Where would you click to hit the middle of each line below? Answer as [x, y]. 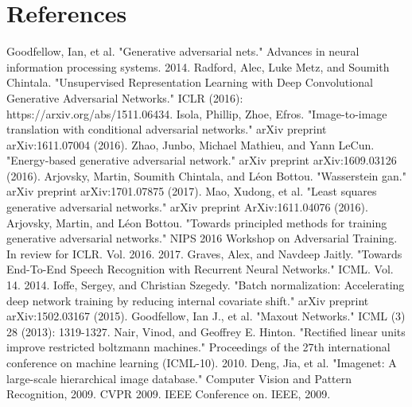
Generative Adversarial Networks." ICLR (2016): [125, 97]
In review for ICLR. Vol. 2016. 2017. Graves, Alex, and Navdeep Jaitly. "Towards [204, 253]
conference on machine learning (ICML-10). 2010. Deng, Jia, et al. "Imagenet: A [202, 362]
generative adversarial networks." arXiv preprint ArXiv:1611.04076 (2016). [187, 207]
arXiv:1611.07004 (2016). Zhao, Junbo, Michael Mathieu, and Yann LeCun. [190, 144]
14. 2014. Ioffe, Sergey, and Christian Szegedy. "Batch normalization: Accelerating [206, 285]
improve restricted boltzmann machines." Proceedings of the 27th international [198, 347]
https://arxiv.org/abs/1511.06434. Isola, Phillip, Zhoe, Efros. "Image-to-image [197, 113]
